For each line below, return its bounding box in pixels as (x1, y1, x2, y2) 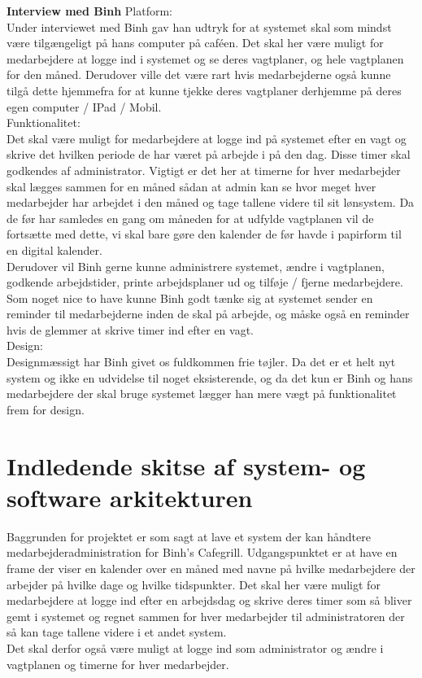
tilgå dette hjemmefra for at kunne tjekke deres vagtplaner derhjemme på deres (7, 81, 402, 98)
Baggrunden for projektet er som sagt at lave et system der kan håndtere (7, 527, 371, 545)
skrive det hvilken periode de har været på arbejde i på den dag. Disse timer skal (7, 146, 411, 163)
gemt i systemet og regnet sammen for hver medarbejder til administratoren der (7, 607, 405, 624)
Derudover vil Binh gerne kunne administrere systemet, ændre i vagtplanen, (7, 257, 385, 274)
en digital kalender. (7, 241, 102, 258)
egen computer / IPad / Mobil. (7, 98, 162, 115)
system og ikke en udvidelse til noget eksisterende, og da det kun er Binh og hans (7, 369, 413, 386)
